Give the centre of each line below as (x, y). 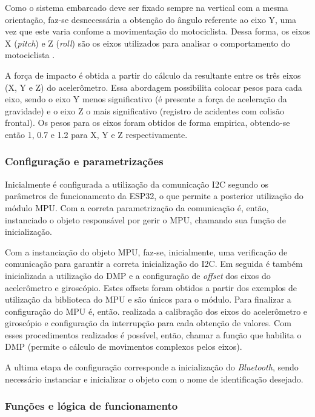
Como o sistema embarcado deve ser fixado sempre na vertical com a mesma (147, 7)
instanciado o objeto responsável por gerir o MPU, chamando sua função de (145, 219)
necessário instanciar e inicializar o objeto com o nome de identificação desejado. (154, 379)
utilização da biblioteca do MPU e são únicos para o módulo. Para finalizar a (148, 299)
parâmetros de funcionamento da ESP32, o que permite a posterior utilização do (154, 196)
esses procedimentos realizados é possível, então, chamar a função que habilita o (153, 334)
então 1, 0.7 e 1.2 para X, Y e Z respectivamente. (96, 134)
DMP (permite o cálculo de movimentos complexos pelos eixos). (124, 346)
